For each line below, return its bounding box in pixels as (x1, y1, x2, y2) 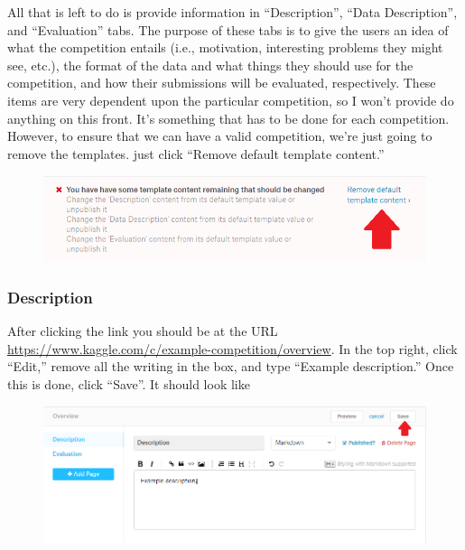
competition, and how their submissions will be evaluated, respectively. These (7, 73, 436, 92)
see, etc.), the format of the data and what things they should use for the (7, 55, 414, 74)
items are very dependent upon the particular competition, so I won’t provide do (7, 90, 454, 109)
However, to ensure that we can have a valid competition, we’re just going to (7, 126, 432, 145)
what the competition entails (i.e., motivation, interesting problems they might (7, 38, 443, 57)
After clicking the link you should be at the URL (7, 322, 278, 340)
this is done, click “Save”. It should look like (7, 375, 250, 393)
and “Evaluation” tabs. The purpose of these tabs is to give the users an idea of (7, 20, 449, 39)
